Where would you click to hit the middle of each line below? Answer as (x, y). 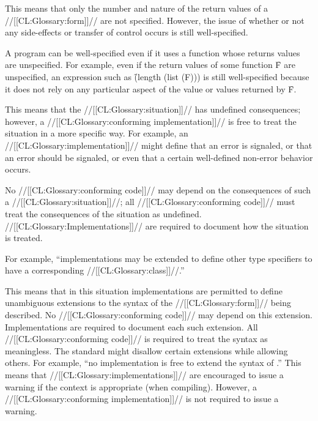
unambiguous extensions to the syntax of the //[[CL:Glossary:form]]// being (148, 303)
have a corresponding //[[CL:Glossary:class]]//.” (95, 270)
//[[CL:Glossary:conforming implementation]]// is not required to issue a (142, 399)
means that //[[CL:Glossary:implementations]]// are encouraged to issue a (144, 375)
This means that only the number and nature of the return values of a (137, 8)
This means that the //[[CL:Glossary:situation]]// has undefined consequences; (153, 109)
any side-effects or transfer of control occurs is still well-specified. (127, 32)
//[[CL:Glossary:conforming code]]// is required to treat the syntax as (136, 339)
